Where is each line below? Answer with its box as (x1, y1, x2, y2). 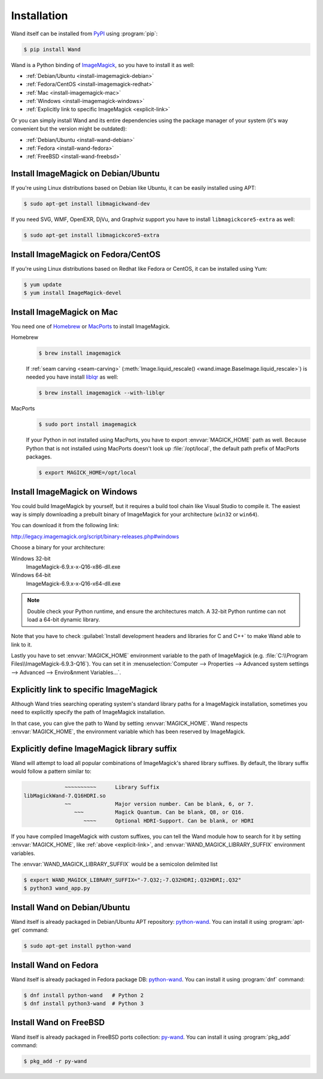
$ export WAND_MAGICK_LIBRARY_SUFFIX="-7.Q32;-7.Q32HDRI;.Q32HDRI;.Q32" (23, 877, 242, 883)
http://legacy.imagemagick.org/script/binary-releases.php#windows (11, 533, 179, 540)
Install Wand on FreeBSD (11, 1017, 105, 1027)
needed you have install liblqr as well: (26, 373, 118, 380)
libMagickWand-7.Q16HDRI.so (23, 792, 106, 799)
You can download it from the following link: (11, 522, 120, 529)
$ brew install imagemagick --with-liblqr (38, 389, 165, 397)
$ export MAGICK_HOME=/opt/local (38, 469, 137, 476)
